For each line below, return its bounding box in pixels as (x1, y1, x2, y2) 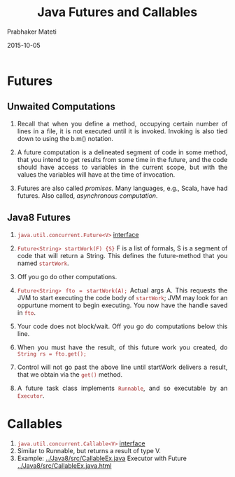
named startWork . (17, 259, 69, 267)
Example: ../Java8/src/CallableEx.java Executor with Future (17, 454, 187, 462)
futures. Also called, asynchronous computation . (17, 191, 158, 200)
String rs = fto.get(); (17, 350, 87, 358)
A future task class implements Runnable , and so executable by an (17, 384, 228, 392)
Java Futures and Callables (37, 4, 198, 20)
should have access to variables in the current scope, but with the (17, 163, 228, 171)
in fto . (17, 308, 36, 316)
